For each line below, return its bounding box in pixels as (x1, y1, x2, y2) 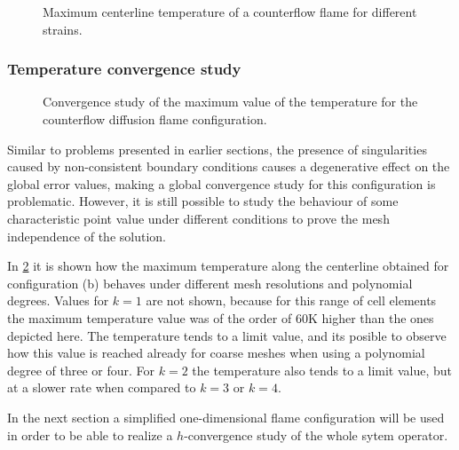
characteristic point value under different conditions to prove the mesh (7, 209, 390, 227)
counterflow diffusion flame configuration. (43, 110, 267, 128)
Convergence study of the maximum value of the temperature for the (43, 92, 418, 111)
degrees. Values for (7, 291, 109, 310)
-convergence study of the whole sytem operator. (184, 425, 448, 444)
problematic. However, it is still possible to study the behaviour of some (7, 192, 399, 210)
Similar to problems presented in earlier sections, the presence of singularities (7, 139, 427, 158)
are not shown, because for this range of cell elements (146, 291, 437, 310)
